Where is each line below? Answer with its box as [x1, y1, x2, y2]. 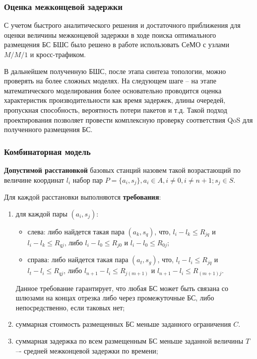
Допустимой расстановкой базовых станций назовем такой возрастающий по [4, 164, 241, 175]
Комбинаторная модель [4, 145, 91, 157]
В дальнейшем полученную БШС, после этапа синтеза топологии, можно [4, 66, 226, 76]
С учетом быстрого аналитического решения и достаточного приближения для [4, 20, 241, 30]
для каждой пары [15, 208, 67, 218]
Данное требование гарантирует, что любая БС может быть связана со [15, 283, 229, 293]
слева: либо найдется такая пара [27, 226, 125, 236]
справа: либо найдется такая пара [27, 254, 128, 265]
